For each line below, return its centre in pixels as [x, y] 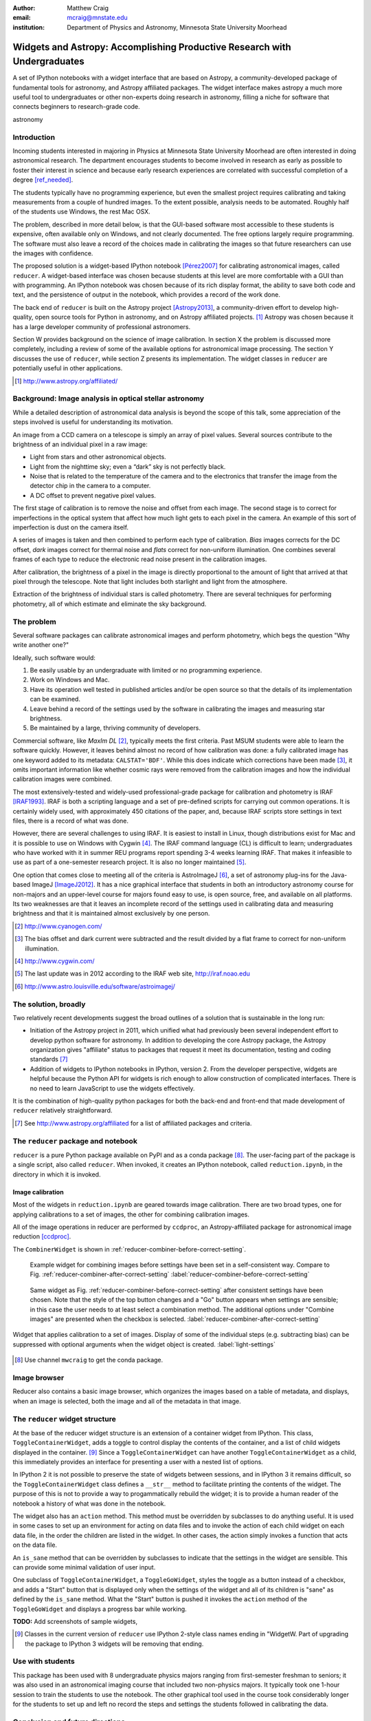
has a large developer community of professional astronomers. [102, 326]
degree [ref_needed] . [43, 180]
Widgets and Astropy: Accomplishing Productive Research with [152, 47]
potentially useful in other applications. [68, 368]
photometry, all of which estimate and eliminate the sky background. [110, 604]
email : [22, 18]
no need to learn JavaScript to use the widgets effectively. [112, 1088]
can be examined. [55, 699]
